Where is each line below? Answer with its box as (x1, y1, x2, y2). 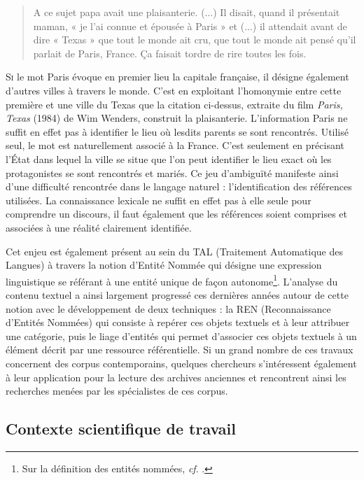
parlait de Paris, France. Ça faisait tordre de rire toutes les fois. (33, 45, 307, 60)
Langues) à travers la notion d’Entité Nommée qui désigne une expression (6, 257, 322, 272)
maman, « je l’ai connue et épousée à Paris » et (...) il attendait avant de (33, 18, 347, 33)
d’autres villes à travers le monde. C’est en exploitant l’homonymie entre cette (6, 83, 342, 97)
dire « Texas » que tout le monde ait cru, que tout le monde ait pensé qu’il (33, 32, 356, 47)
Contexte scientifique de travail (6, 418, 237, 439)
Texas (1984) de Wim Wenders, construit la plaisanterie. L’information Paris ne (6, 111, 348, 125)
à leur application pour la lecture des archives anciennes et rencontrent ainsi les (6, 369, 346, 384)
